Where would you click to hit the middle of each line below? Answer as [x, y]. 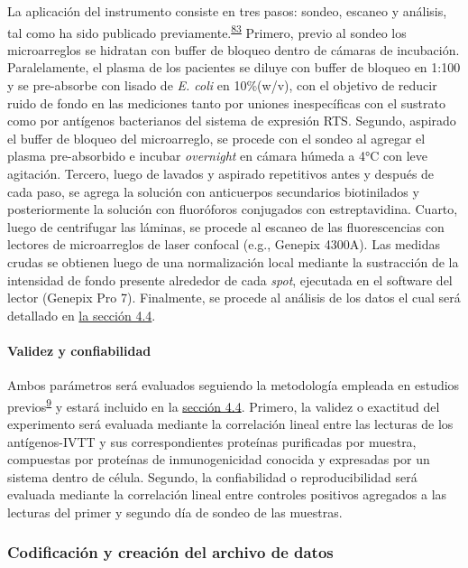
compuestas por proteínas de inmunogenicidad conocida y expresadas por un [219, 459]
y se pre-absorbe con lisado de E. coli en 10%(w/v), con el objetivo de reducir [222, 85]
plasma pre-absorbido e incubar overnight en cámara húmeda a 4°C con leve [217, 156]
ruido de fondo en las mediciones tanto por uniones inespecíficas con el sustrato [226, 102]
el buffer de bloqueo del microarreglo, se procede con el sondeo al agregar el [216, 138]
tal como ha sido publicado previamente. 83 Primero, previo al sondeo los [207, 31]
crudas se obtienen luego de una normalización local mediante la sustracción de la [233, 261]
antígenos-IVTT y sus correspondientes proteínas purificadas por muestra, [212, 441]
